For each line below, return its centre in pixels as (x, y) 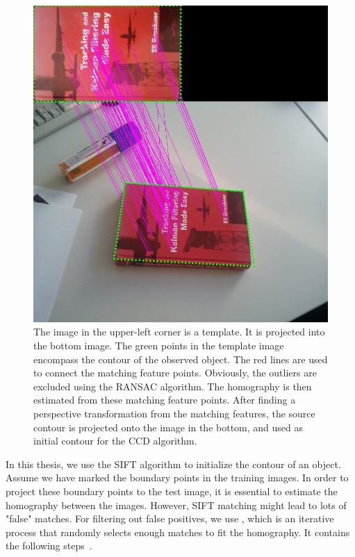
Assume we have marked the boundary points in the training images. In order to (177, 477)
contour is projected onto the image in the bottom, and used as (168, 427)
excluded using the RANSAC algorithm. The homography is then (173, 386)
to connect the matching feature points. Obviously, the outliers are (175, 373)
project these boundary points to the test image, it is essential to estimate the (172, 491)
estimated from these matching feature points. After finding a (165, 400)
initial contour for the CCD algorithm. (115, 441)
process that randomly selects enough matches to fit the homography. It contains (178, 532)
